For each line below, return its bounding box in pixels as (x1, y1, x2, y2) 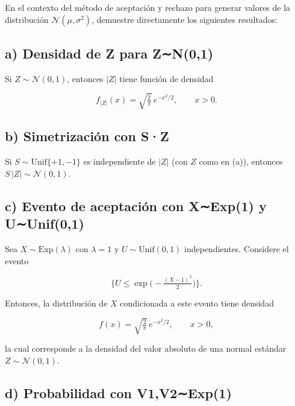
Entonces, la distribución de (5, 296, 108, 309)
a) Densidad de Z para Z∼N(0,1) (5, 43, 214, 62)
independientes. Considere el (184, 242, 289, 255)
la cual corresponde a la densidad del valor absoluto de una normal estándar (5, 341, 287, 354)
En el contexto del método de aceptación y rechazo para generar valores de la (5, 1, 291, 13)
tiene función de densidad (119, 72, 214, 84)
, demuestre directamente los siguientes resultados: (92, 13, 278, 25)
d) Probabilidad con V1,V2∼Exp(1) (5, 383, 232, 402)
